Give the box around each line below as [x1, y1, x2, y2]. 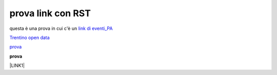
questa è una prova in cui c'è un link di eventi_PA [9, 25, 113, 31]
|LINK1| [9, 62, 25, 68]
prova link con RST [9, 8, 91, 19]
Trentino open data [9, 34, 50, 41]
